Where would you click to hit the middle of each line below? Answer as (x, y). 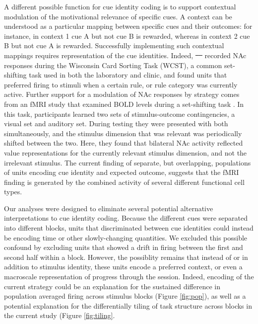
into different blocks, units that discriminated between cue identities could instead (129, 228)
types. (13, 192)
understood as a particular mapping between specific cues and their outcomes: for (128, 26)
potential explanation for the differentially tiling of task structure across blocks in (128, 305)
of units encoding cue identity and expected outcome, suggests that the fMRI (122, 172)
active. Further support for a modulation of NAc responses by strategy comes (122, 94)
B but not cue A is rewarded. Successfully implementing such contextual (114, 45)
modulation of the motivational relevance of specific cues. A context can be (118, 16)
